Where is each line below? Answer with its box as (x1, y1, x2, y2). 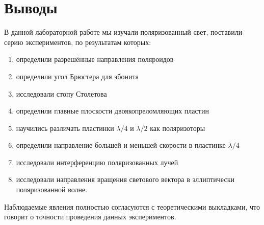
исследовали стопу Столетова (16, 88, 107, 99)
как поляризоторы (150, 122, 205, 133)
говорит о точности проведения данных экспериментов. (4, 211, 176, 222)
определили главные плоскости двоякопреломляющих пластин (16, 105, 209, 116)
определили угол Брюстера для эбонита (16, 71, 139, 81)
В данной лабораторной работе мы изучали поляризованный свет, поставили (4, 27, 243, 37)
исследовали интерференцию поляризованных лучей (16, 156, 178, 167)
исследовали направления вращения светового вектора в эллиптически (16, 174, 234, 185)
